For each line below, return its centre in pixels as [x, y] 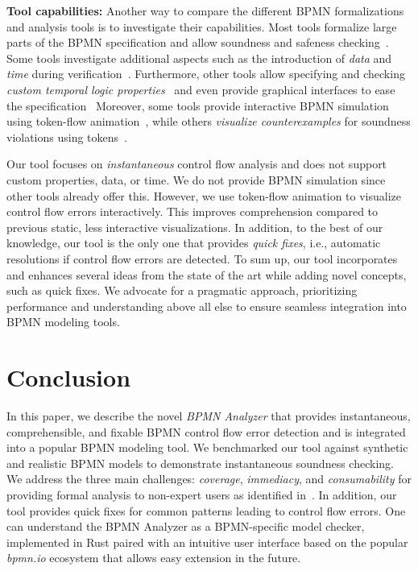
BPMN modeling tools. [63, 322]
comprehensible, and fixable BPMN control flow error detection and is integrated [206, 431]
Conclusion [69, 377]
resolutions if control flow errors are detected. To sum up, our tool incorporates [202, 258]
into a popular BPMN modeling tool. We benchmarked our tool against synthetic [207, 447]
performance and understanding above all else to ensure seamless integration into [207, 306]
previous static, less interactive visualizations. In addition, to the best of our [195, 227]
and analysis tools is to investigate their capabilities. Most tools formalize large [202, 26]
